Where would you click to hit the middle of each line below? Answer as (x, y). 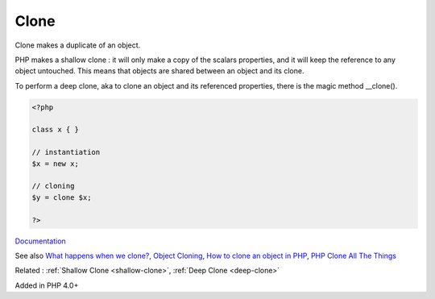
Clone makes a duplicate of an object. (78, 45)
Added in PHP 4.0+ (47, 285)
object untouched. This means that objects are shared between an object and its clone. (159, 71)
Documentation (40, 241)
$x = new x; (56, 164)
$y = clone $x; (62, 197)
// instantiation (66, 152)
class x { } (56, 130)
